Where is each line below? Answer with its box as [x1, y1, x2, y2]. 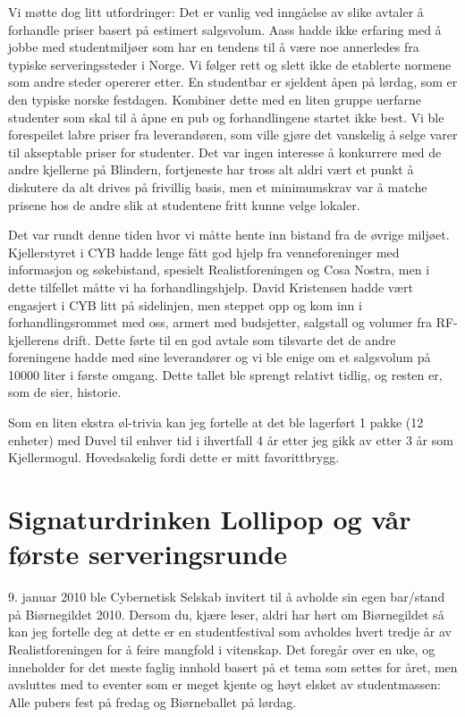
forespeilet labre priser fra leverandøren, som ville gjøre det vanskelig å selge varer [8, 125, 458, 144]
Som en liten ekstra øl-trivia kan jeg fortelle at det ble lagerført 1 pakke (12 [8, 413, 424, 432]
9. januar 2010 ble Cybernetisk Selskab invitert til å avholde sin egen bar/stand [8, 587, 445, 606]
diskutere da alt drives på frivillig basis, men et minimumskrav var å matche [8, 177, 427, 196]
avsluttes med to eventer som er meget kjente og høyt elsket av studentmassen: [8, 675, 441, 694]
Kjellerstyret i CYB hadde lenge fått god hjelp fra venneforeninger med [8, 242, 400, 261]
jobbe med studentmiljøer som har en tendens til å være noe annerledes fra [8, 38, 419, 56]
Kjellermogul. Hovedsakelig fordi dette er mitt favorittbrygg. [8, 448, 340, 467]
